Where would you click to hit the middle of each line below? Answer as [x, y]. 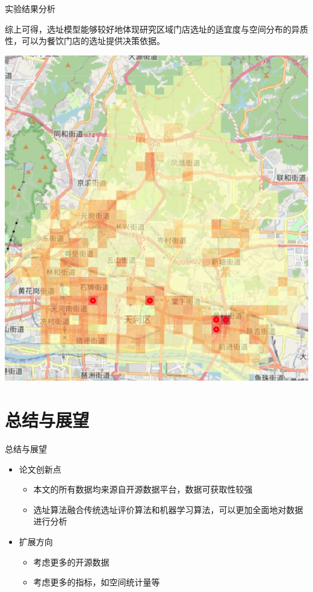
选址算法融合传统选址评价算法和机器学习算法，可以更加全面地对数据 [168, 509]
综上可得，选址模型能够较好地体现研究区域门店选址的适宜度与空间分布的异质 [156, 29]
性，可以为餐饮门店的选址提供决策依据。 [85, 41]
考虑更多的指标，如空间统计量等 [97, 582]
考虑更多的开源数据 [71, 562]
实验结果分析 [30, 8]
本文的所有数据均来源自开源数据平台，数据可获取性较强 [143, 489]
